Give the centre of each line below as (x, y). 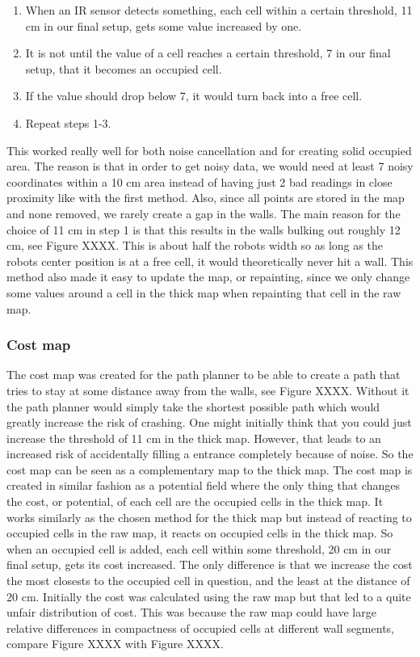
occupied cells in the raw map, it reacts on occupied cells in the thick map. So (200, 533)
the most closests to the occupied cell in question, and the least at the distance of (208, 581)
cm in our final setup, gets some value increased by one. (164, 25)
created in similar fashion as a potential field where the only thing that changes (203, 485)
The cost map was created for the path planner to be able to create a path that (204, 375)
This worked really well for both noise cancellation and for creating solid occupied (209, 150)
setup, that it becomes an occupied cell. (124, 68)
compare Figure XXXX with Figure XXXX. (115, 644)
